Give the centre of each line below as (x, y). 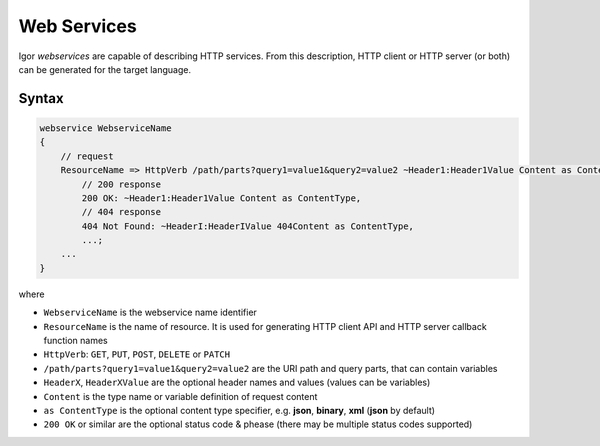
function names (76, 340)
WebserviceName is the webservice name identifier (150, 312)
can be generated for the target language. (105, 69)
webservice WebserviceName (105, 128)
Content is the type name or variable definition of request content (180, 396)
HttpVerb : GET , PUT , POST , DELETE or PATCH (136, 354)
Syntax (41, 98)
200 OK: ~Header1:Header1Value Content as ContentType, (221, 198)
